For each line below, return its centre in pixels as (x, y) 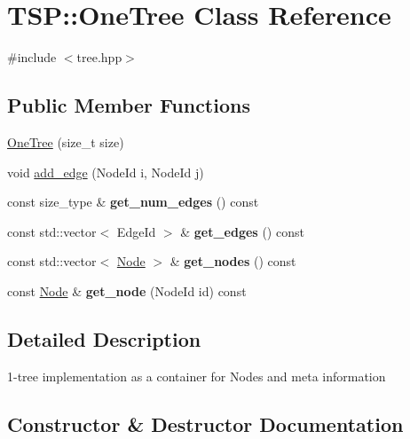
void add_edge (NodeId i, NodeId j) (106, 172)
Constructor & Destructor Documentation (205, 423)
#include (32, 57)
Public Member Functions (129, 105)
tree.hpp (99, 57)
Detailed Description (104, 338)
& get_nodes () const (233, 261)
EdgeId (136, 231)
